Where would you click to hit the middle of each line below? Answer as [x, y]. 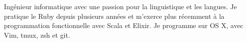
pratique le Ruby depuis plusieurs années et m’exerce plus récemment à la [114, 16]
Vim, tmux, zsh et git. [37, 35]
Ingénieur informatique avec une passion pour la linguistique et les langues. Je [121, 6]
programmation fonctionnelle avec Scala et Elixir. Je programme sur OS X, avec [124, 25]
